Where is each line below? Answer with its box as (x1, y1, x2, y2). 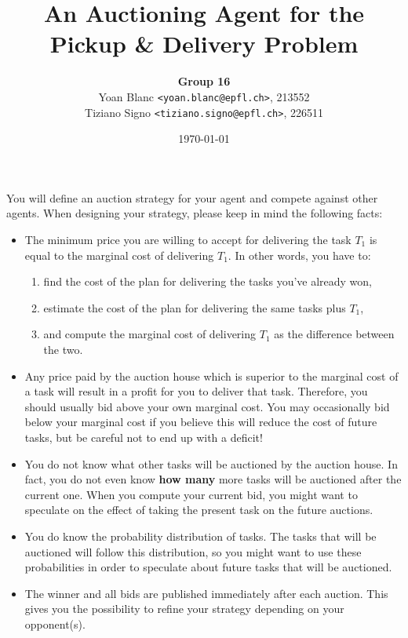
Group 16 (177, 73, 231, 89)
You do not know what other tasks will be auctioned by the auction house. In (24, 455, 398, 472)
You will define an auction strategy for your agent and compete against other (6, 189, 378, 206)
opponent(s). (24, 615, 86, 632)
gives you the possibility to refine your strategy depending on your (24, 600, 344, 617)
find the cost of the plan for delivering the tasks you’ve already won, (43, 273, 373, 290)
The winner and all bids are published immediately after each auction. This (24, 585, 388, 601)
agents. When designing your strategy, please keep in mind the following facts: (6, 205, 383, 221)
